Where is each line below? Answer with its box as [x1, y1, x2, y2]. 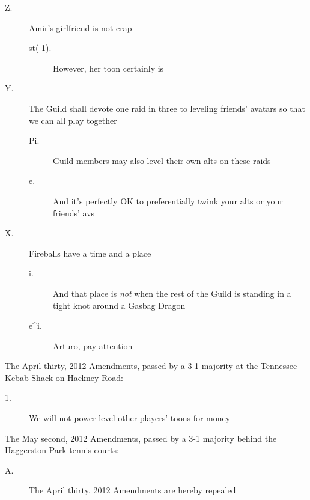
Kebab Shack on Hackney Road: [5, 371, 123, 383]
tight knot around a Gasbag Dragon [53, 299, 186, 311]
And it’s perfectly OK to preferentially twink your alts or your [53, 194, 283, 207]
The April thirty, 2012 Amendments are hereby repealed [29, 484, 236, 496]
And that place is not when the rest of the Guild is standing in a [53, 287, 291, 299]
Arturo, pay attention [53, 339, 133, 352]
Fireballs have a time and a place [29, 246, 151, 259]
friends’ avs [53, 206, 95, 219]
